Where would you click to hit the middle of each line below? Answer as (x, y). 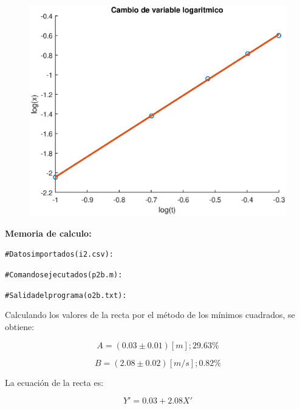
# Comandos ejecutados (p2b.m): (64, 275)
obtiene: (20, 326)
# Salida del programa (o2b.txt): (66, 295)
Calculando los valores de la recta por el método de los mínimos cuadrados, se (150, 315)
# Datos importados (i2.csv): (59, 255)
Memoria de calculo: (48, 233)
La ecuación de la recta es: (54, 382)
